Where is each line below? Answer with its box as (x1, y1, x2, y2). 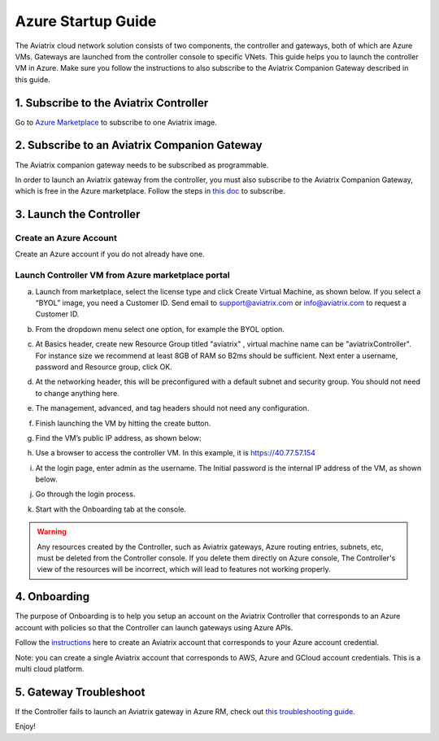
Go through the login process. (35, 489, 136, 499)
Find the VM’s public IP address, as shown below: (35, 433, 202, 442)
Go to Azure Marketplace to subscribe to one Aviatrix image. (15, 117, 217, 127)
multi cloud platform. (15, 664, 85, 673)
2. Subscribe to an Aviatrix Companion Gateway (15, 138, 263, 152)
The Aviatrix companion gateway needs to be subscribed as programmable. (15, 159, 269, 170)
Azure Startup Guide (15, 12, 157, 30)
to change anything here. (35, 388, 120, 398)
